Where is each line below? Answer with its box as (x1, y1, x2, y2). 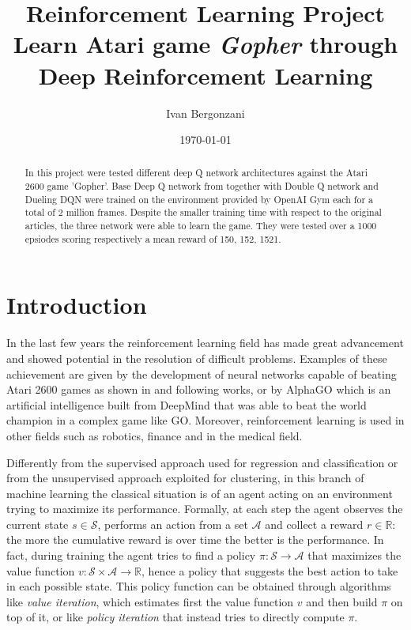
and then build (306, 593, 378, 609)
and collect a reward (265, 515, 364, 532)
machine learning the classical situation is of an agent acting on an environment (6, 485, 393, 501)
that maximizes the (307, 547, 402, 564)
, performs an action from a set (97, 515, 248, 532)
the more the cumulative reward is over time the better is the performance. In (6, 531, 384, 548)
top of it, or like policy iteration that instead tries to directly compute (6, 609, 345, 625)
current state (6, 515, 69, 532)
